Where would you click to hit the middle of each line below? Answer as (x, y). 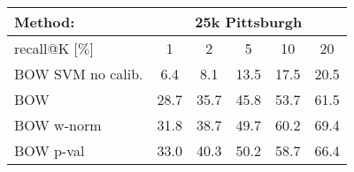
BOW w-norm (58, 125)
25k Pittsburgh (249, 22)
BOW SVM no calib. (79, 74)
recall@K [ (46, 48)
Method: (45, 22)
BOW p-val (50, 150)
